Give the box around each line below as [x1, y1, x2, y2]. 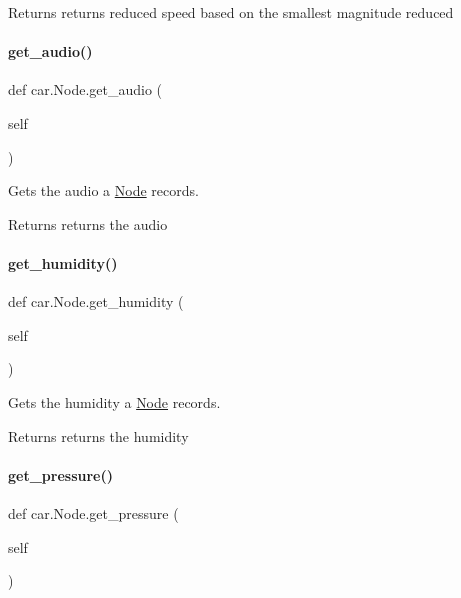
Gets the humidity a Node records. [8, 391, 221, 412]
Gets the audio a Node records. [8, 180, 199, 201]
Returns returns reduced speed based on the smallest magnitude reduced [8, 2, 454, 22]
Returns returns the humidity [8, 425, 189, 446]
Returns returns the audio [8, 213, 168, 234]
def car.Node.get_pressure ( [8, 502, 179, 523]
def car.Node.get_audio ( [8, 79, 163, 100]
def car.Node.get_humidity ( [8, 291, 184, 312]
